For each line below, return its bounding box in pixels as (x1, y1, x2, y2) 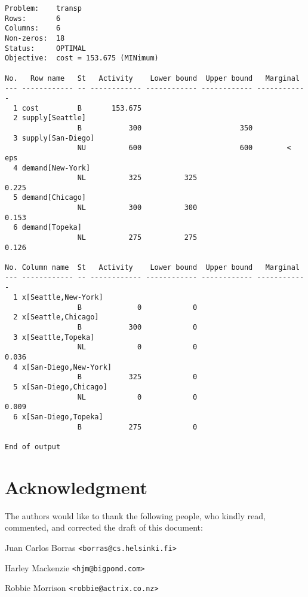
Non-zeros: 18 (5, 33, 65, 42)
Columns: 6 (5, 24, 61, 33)
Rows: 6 (5, 14, 61, 23)
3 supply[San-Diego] (13, 133, 95, 142)
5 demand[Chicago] (13, 193, 87, 202)
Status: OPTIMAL (5, 44, 87, 53)
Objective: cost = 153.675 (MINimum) (5, 54, 159, 63)
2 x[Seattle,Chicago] (13, 313, 99, 322)
